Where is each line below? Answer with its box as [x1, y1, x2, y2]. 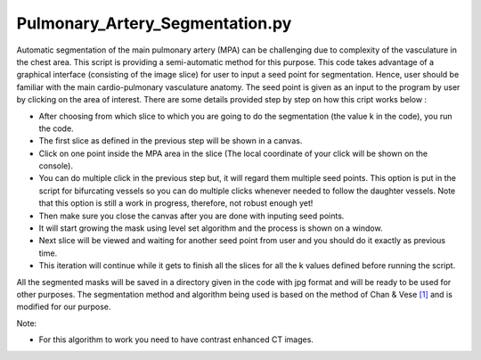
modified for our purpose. [16, 301, 111, 312]
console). [38, 160, 73, 171]
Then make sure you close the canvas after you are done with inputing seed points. [38, 210, 345, 221]
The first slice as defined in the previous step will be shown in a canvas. [38, 135, 303, 146]
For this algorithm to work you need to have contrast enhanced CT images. [38, 334, 314, 345]
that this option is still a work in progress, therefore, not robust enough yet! [38, 198, 314, 209]
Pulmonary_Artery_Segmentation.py [16, 13, 292, 33]
